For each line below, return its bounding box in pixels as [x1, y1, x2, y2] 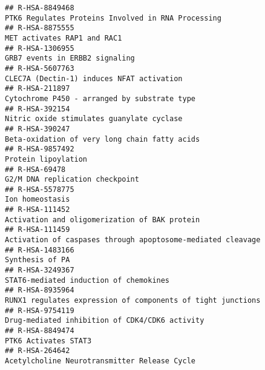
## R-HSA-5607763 [5, 64, 74, 73]
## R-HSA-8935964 [5, 286, 74, 295]
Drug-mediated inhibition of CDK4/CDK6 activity [5, 316, 204, 325]
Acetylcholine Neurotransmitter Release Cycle [5, 356, 195, 365]
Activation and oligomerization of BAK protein [5, 215, 200, 224]
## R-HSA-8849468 [5, 4, 74, 12]
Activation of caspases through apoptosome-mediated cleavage [5, 236, 261, 245]
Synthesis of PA [5, 256, 70, 265]
